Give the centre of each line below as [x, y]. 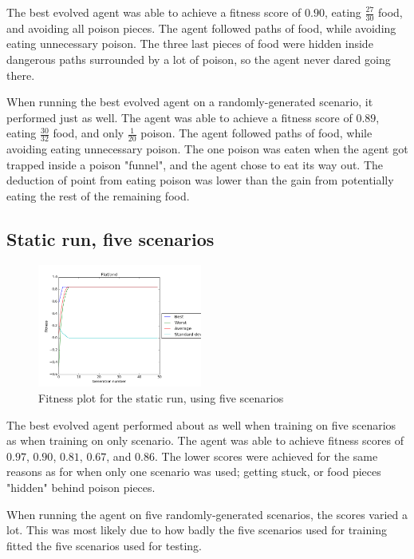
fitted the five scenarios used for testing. [104, 545]
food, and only [89, 133]
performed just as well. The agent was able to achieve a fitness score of [179, 117]
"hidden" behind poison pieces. [81, 487]
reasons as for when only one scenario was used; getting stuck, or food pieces [194, 472]
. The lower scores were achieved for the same [266, 456]
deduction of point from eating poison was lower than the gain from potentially [200, 180]
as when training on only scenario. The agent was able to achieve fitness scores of [205, 440]
